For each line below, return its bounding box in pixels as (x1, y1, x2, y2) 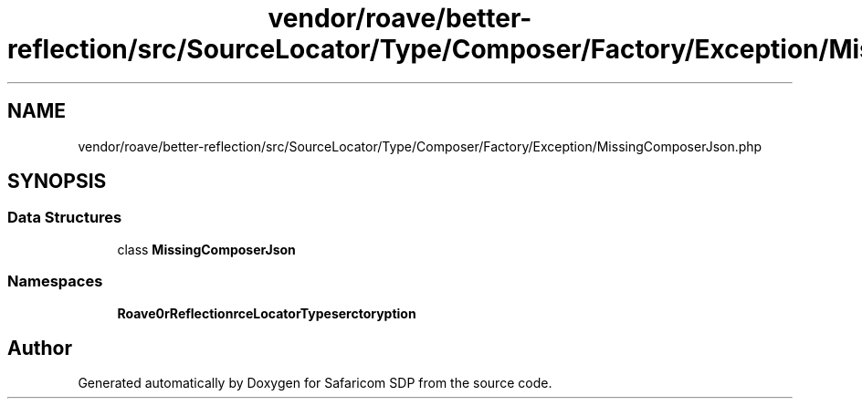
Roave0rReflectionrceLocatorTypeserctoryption (117, 305, 416, 321)
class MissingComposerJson (117, 241, 296, 257)
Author (7, 336, 72, 359)
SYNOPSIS (7, 170, 107, 193)
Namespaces (7, 272, 103, 291)
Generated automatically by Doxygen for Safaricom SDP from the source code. (78, 375, 552, 391)
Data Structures (7, 208, 122, 227)
